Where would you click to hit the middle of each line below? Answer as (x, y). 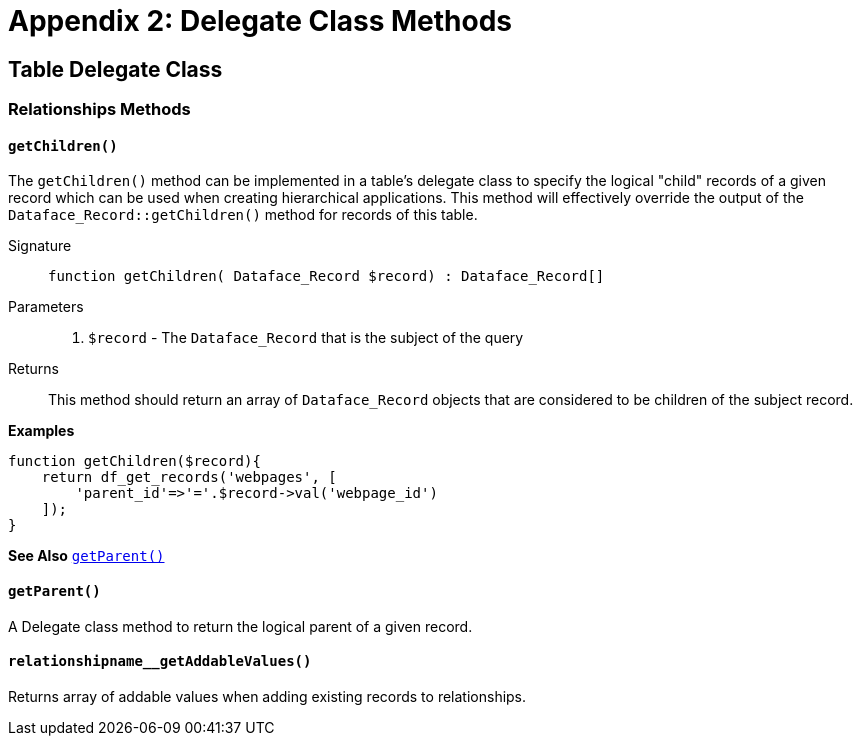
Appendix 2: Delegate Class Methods (260, 21)
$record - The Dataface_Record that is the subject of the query (306, 338)
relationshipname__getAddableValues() (160, 661)
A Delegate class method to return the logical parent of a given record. (240, 626)
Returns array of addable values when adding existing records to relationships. (267, 696)
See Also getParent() (86, 556)
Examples (41, 431)
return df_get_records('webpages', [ (189, 477)
